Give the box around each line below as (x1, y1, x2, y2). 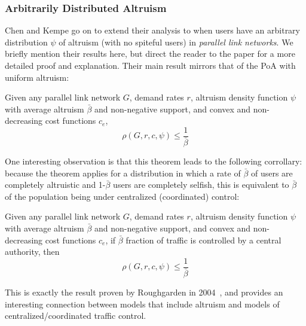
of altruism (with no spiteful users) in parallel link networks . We (59, 35, 293, 48)
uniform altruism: (5, 71, 69, 83)
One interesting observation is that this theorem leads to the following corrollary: (5, 155, 302, 167)
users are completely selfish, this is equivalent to (113, 178, 289, 191)
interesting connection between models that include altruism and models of (5, 297, 280, 310)
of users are (250, 166, 293, 179)
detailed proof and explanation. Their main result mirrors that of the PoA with (5, 59, 296, 71)
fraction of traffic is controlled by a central (126, 233, 281, 246)
